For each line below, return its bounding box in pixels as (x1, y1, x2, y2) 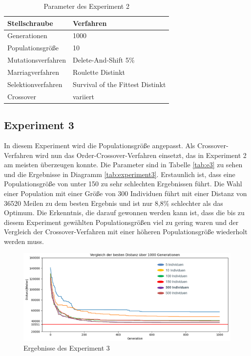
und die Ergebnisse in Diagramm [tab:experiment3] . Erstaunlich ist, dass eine (4, 169, 235, 179)
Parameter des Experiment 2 (43, 1, 129, 11)
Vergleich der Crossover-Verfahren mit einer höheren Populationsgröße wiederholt (4, 226, 248, 237)
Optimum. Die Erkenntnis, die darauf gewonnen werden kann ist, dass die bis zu (4, 207, 245, 218)
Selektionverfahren (7, 79, 63, 89)
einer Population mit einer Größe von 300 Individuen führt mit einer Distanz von (4, 188, 247, 198)
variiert (72, 91, 94, 101)
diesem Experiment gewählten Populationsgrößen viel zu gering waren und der (4, 217, 239, 227)
